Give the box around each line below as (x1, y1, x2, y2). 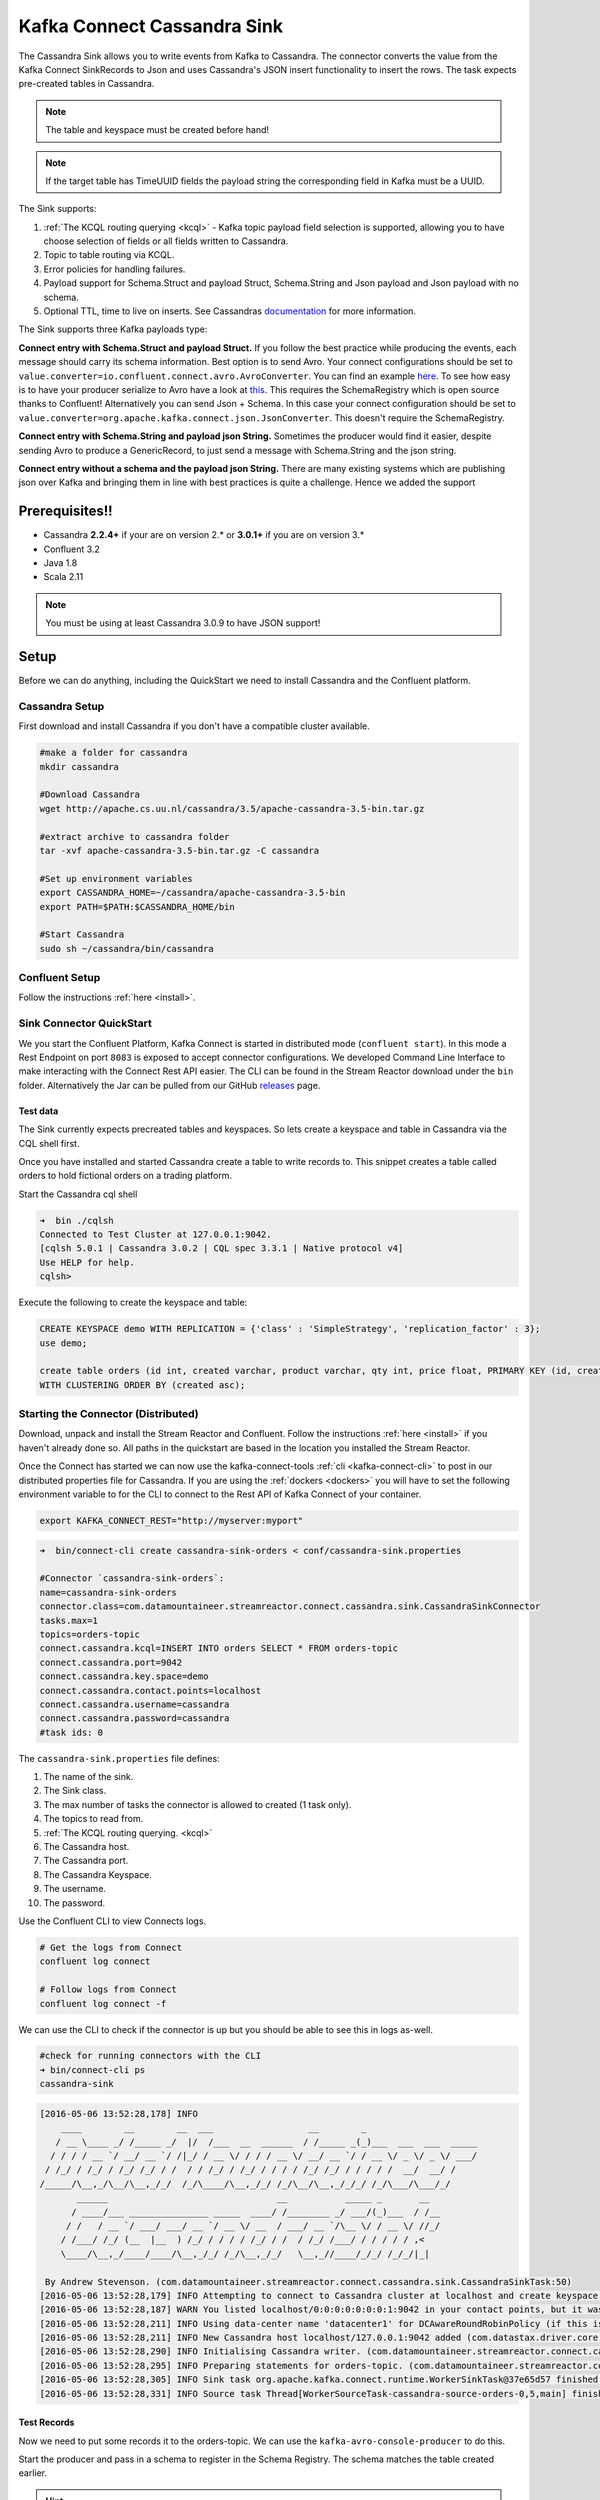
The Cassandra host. (43, 1841, 130, 1853)
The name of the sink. (43, 1771, 134, 1783)
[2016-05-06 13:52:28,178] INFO (39, 2108, 199, 2119)
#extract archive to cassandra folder (39, 831, 230, 842)
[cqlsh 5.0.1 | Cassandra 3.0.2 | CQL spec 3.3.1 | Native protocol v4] (39, 1243, 404, 1254)
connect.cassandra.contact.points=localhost (39, 1685, 262, 1696)
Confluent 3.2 (43, 543, 100, 555)
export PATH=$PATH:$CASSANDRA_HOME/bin (39, 901, 235, 912)
